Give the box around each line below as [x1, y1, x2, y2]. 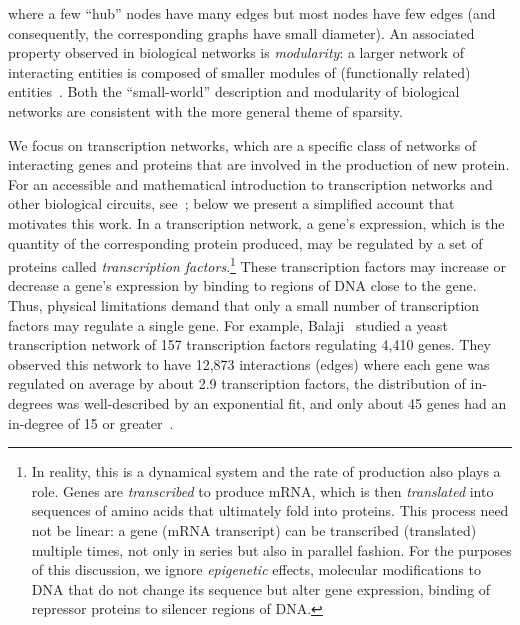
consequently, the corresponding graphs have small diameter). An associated [8, 22, 475, 43]
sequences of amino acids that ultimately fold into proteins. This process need [31, 500, 509, 521]
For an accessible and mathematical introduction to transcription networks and [8, 173, 493, 194]
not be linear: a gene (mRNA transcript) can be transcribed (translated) [31, 519, 477, 540]
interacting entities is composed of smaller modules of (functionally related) [8, 61, 471, 82]
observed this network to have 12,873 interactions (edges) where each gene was [8, 353, 490, 374]
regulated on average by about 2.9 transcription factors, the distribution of [8, 373, 466, 394]
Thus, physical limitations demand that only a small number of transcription [8, 294, 480, 315]
